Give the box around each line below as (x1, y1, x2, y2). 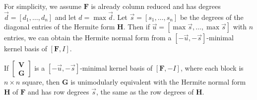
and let (55, 11, 76, 22)
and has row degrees (28, 86, 89, 97)
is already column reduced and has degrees (91, 1, 221, 11)
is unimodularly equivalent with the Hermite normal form (70, 77, 246, 87)
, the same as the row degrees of (96, 86, 194, 97)
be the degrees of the (180, 11, 244, 22)
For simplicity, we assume (4, 1, 82, 11)
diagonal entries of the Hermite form (4, 21, 115, 32)
